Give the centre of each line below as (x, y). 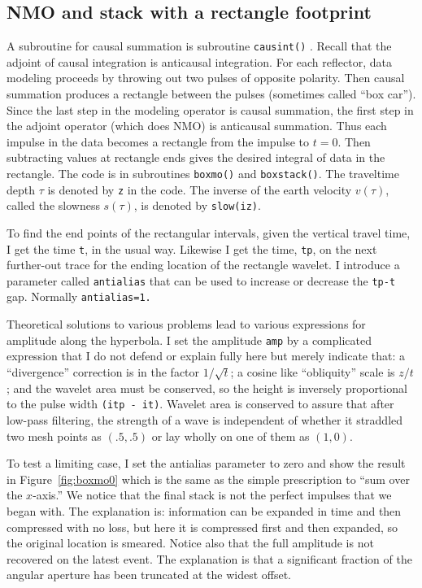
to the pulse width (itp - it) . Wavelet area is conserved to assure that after (200, 404)
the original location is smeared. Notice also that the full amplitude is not (190, 543)
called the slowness (53, 205)
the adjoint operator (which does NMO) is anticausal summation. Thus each (197, 126)
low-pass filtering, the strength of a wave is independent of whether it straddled (205, 420)
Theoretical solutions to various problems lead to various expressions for (186, 324)
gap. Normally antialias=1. (79, 296)
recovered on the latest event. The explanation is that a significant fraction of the (209, 558)
